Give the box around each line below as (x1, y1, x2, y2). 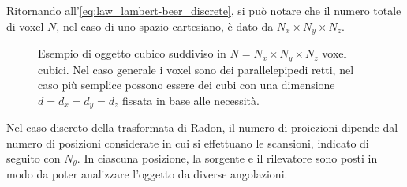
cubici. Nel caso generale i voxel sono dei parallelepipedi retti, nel (38, 61, 354, 77)
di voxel (6, 17, 44, 34)
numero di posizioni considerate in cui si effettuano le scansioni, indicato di (6, 134, 369, 151)
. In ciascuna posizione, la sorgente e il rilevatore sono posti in (77, 150, 378, 166)
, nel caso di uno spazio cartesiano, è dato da (56, 17, 274, 34)
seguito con (6, 150, 61, 166)
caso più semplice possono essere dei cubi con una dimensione (38, 77, 335, 93)
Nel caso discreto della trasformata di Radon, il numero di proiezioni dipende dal (6, 119, 398, 136)
